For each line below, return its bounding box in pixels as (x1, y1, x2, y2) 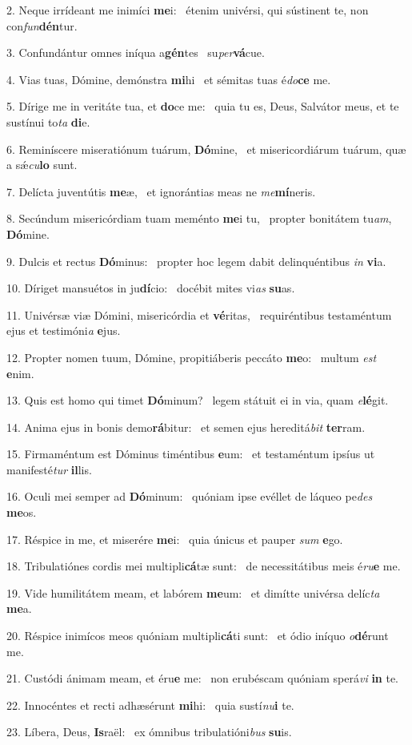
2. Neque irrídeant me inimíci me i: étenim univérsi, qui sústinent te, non (6, 2, 369, 18)
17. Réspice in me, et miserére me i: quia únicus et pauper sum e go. (6, 530, 343, 547)
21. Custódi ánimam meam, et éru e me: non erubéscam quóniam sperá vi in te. (6, 670, 399, 687)
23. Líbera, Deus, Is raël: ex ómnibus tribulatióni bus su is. (6, 723, 292, 740)
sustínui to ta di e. (6, 113, 90, 130)
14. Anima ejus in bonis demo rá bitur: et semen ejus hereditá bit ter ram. (6, 418, 366, 435)
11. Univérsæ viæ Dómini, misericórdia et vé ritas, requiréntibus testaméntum (6, 306, 392, 323)
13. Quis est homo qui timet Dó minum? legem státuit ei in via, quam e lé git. (6, 392, 389, 409)
